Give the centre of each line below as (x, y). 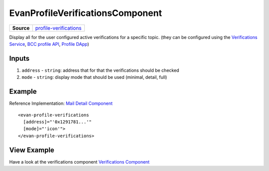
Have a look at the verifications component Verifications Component (79, 162)
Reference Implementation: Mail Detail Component (61, 103)
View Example (32, 150)
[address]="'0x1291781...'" (58, 122)
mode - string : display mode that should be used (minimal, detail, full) (94, 77)
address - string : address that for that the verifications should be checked (100, 70)
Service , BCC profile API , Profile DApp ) (49, 44)
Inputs (19, 58)
